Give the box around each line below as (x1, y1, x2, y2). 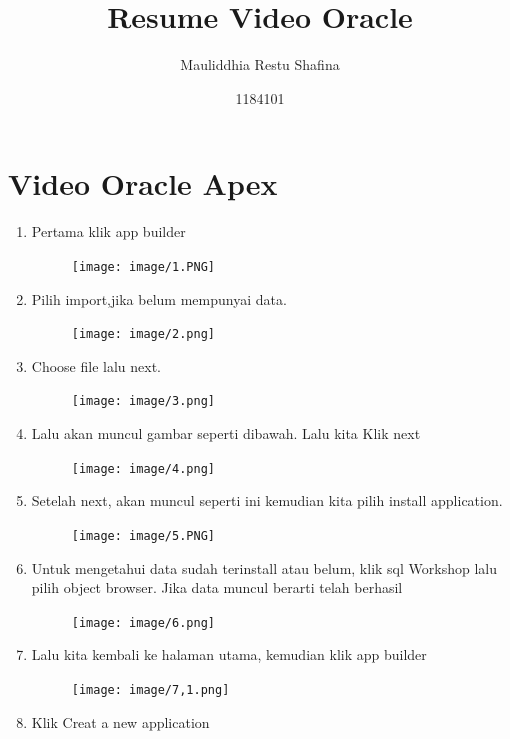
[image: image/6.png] (71, 615, 215, 630)
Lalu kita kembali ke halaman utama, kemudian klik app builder (31, 644, 427, 665)
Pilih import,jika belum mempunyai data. (31, 288, 287, 309)
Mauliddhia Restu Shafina (180, 54, 340, 75)
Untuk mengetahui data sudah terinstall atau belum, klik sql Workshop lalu (31, 557, 497, 578)
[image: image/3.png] (71, 394, 215, 409)
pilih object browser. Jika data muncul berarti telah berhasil (31, 577, 403, 598)
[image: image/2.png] (71, 327, 215, 342)
